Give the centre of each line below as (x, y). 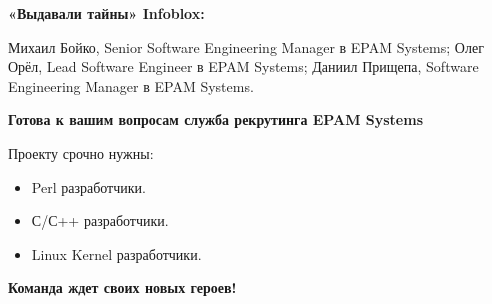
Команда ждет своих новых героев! (122, 287)
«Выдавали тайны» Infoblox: (106, 13)
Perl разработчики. (88, 186)
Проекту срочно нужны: (81, 152)
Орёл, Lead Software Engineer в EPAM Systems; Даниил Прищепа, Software (243, 66)
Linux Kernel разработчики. (116, 253)
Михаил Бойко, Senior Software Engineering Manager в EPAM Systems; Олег (246, 46)
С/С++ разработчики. (100, 220)
